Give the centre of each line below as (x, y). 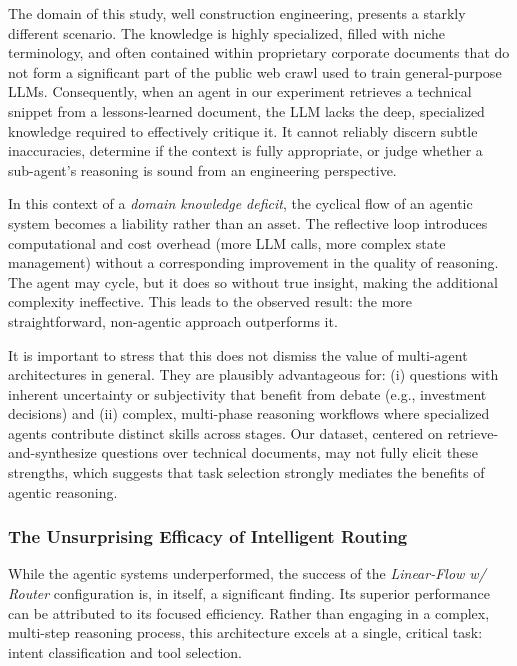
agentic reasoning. (63, 491)
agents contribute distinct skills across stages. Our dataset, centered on (225, 432)
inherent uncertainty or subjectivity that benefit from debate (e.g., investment (247, 393)
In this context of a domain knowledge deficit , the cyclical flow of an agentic (240, 203)
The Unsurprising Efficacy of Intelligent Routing (208, 536)
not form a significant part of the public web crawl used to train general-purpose (255, 71)
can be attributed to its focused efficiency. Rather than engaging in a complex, (249, 612)
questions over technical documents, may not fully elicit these (289, 452)
